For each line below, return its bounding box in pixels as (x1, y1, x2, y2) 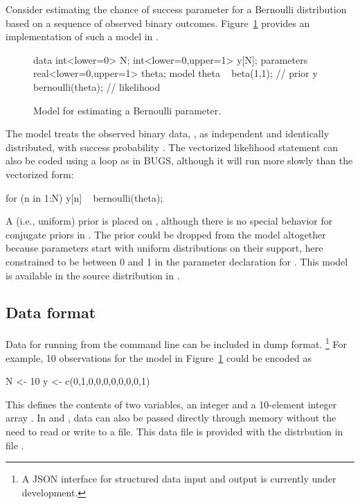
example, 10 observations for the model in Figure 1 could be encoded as (6, 350, 312, 365)
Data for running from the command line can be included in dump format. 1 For (6, 335, 347, 351)
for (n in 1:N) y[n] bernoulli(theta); (6, 190, 163, 205)
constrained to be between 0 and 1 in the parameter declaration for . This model (6, 254, 348, 268)
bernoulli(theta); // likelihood (33, 79, 161, 94)
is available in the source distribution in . (6, 268, 180, 282)
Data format (6, 302, 96, 323)
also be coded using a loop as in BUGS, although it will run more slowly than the (6, 153, 353, 168)
